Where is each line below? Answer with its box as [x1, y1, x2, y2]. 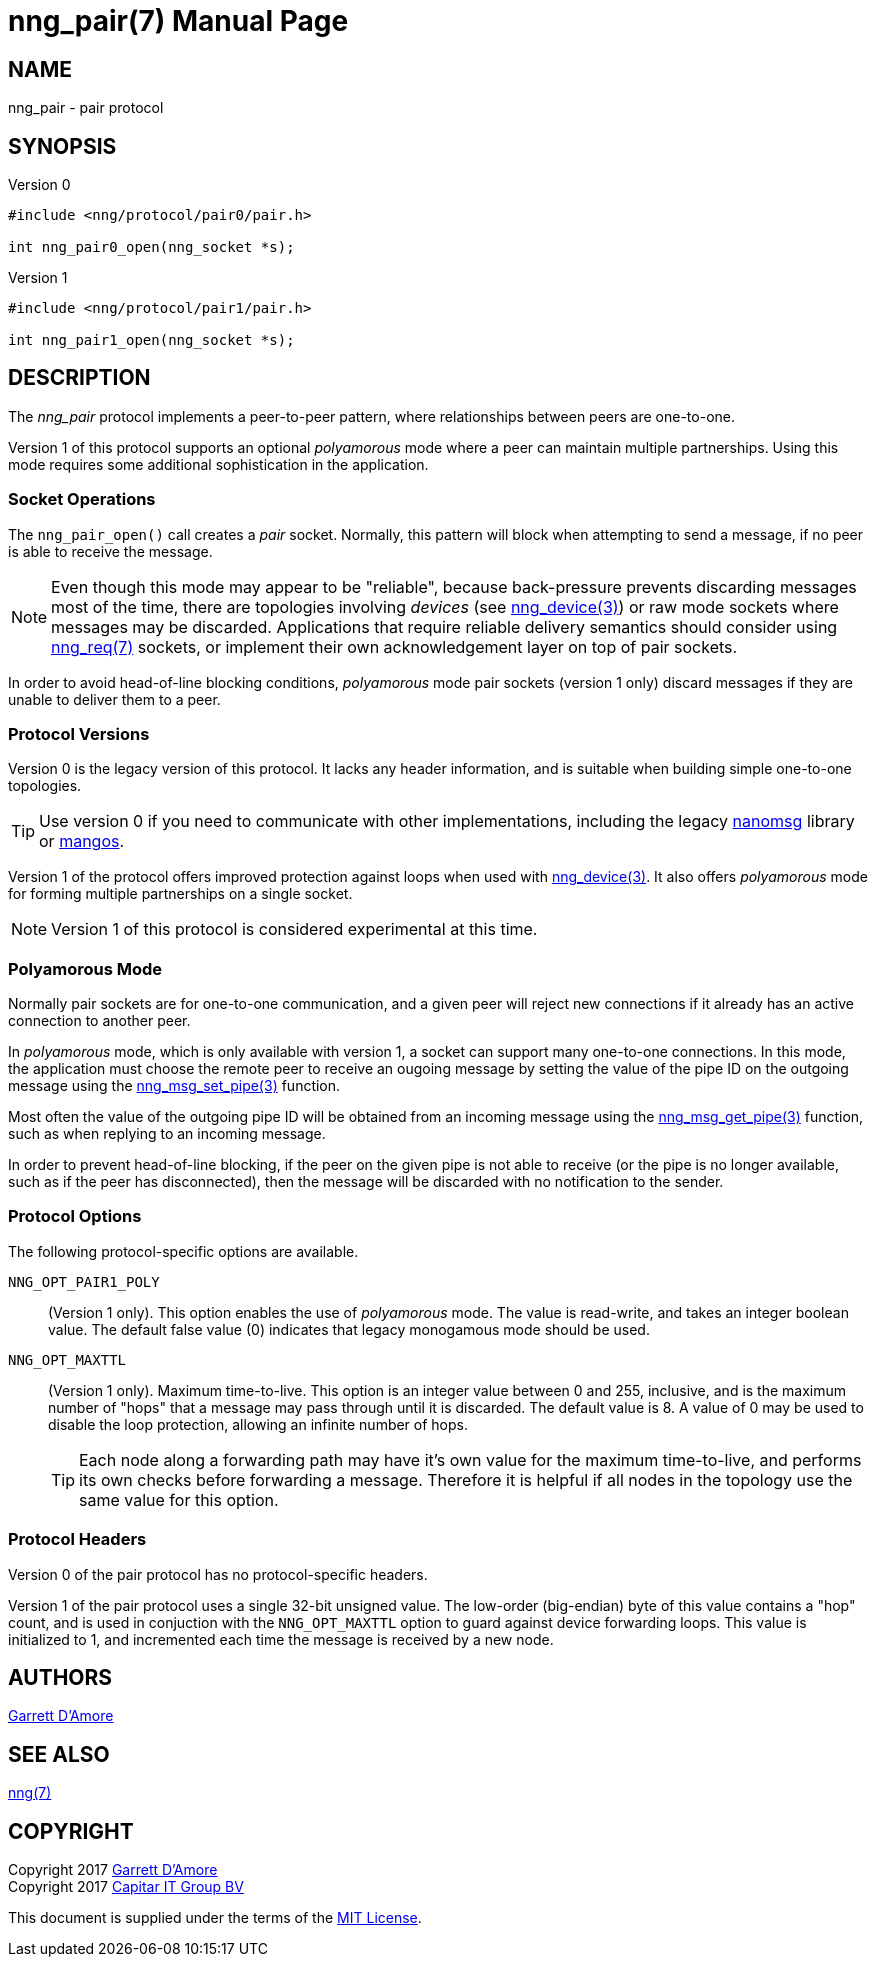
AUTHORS [8, 1665, 113, 1691]
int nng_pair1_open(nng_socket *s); [8, 332, 295, 349]
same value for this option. [79, 1489, 279, 1510]
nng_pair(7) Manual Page [8, 4, 349, 38]
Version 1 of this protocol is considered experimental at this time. [51, 919, 538, 940]
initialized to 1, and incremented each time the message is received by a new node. [8, 1630, 554, 1648]
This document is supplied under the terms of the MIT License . [8, 1909, 422, 1927]
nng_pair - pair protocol [8, 99, 164, 117]
